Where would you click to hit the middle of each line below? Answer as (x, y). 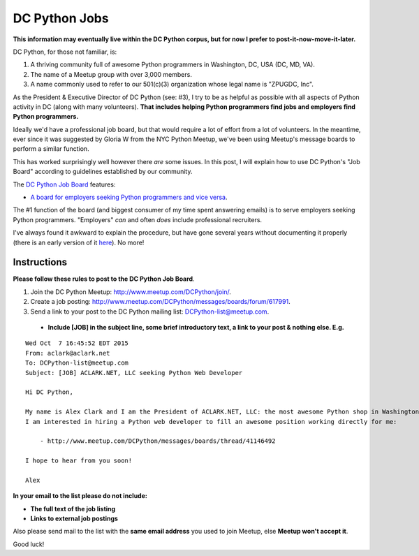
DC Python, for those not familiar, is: (65, 52)
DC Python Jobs (61, 18)
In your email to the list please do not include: (80, 496)
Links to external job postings (74, 519)
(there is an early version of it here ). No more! (79, 242)
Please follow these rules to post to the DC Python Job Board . (104, 279)
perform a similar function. (51, 149)
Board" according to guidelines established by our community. (103, 172)
